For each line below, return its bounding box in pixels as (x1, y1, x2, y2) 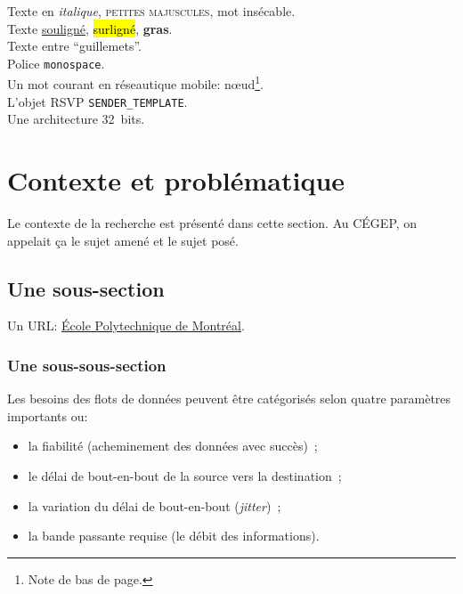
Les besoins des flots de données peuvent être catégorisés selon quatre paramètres (7, 389, 451, 408)
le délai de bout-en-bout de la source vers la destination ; (28, 467, 342, 485)
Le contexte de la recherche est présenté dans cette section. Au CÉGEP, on (7, 214, 418, 232)
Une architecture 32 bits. (7, 110, 145, 128)
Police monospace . (7, 53, 105, 72)
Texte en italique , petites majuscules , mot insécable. (7, 2, 296, 20)
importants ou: (7, 406, 88, 425)
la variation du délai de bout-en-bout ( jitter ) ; (28, 496, 281, 515)
